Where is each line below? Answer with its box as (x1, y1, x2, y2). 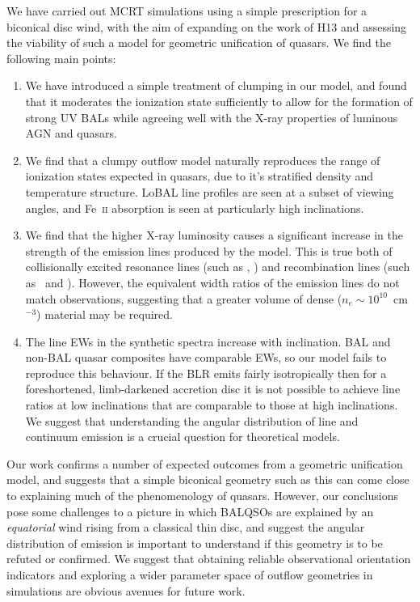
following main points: (6, 49, 116, 66)
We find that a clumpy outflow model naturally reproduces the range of (25, 151, 380, 168)
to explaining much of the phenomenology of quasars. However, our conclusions (6, 487, 398, 504)
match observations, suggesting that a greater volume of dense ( (25, 290, 342, 307)
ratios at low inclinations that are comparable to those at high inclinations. (25, 396, 398, 413)
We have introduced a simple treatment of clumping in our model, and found (25, 77, 407, 94)
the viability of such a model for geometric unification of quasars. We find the (6, 34, 391, 51)
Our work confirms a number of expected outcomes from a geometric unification (6, 455, 403, 472)
